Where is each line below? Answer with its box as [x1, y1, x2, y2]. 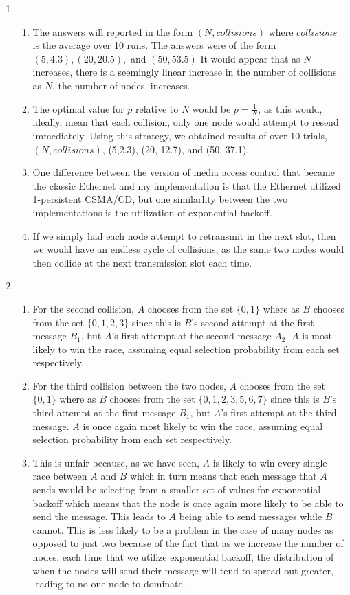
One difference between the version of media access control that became [32, 165, 335, 179]
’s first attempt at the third [221, 405, 337, 420]
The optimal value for [32, 101, 124, 115]
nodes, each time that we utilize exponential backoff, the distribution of [32, 550, 334, 564]
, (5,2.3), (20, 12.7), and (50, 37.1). [102, 142, 249, 156]
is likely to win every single [212, 455, 327, 469]
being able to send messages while [179, 509, 322, 524]
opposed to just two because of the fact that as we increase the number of [32, 536, 344, 550]
